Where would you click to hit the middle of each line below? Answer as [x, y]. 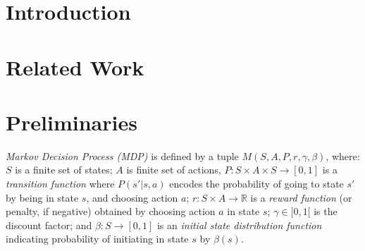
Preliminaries [72, 122]
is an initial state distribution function [239, 225]
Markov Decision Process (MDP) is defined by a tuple [122, 155]
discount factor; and [49, 225]
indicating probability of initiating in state [97, 239]
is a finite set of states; [64, 170]
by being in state [42, 197]
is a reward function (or [301, 197]
